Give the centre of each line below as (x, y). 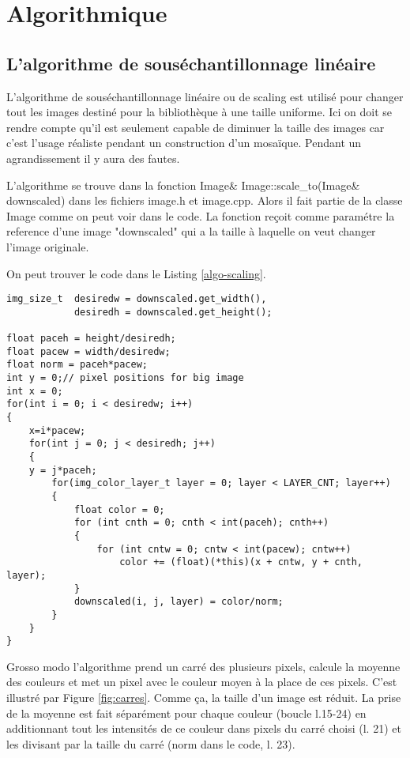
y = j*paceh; (63, 470)
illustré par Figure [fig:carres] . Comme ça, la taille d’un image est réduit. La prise (204, 698)
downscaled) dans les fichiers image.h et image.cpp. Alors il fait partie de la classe (205, 200)
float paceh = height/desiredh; (91, 339)
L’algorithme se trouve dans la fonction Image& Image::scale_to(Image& (183, 185)
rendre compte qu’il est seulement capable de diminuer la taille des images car (196, 127)
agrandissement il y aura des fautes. (93, 158)
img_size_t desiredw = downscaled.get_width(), (137, 299)
